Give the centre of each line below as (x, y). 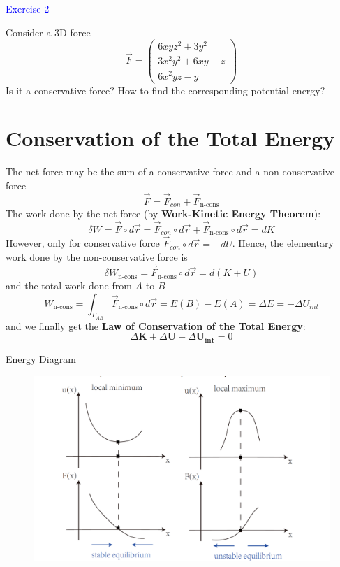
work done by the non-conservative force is (97, 257)
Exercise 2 (28, 8)
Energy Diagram (41, 358)
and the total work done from (69, 286)
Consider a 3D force (48, 32)
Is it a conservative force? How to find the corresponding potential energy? (165, 90)
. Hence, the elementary (283, 243)
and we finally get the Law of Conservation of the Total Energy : (156, 325)
